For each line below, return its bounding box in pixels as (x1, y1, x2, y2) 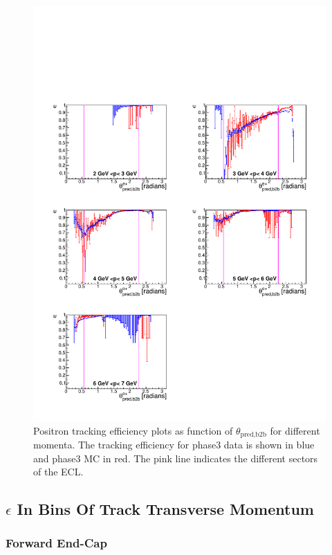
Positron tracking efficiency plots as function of (33, 423, 233, 437)
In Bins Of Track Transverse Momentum (17, 498, 314, 520)
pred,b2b (240, 430, 267, 438)
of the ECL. (33, 464, 84, 479)
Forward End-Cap (6, 534, 107, 552)
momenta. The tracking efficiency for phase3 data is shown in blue (33, 437, 315, 451)
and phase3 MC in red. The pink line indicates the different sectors (33, 451, 318, 465)
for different (270, 423, 320, 437)
